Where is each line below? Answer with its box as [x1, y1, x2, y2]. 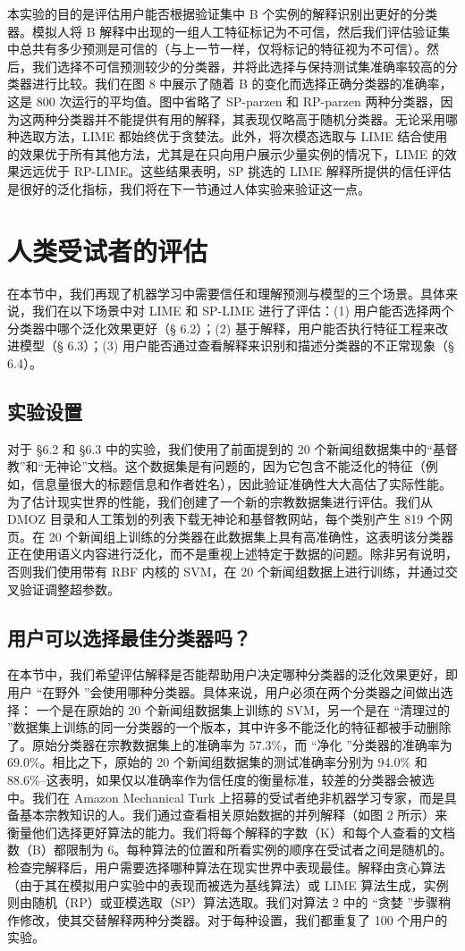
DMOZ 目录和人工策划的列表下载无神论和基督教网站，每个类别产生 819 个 [7, 509, 440, 528]
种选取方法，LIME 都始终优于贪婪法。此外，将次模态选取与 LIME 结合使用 [7, 127, 448, 146]
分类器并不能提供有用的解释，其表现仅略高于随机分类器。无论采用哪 [56, 109, 458, 128]
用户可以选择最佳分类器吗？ [7, 623, 251, 651]
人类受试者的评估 [7, 231, 208, 268]
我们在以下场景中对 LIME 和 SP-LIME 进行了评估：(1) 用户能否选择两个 [31, 301, 454, 320]
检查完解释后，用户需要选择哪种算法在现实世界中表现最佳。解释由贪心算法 [7, 857, 445, 876]
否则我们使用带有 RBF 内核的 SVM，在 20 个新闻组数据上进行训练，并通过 [7, 561, 445, 580]
